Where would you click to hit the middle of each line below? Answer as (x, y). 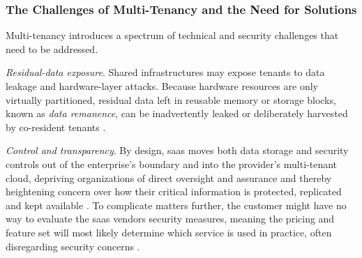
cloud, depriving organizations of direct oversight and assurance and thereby (169, 177)
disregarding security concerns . (73, 246)
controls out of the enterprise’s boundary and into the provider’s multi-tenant (172, 164)
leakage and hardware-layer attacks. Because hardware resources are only (162, 86)
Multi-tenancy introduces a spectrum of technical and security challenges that (172, 35)
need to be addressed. (52, 48)
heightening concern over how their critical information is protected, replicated (174, 191)
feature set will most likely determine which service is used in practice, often (169, 232)
